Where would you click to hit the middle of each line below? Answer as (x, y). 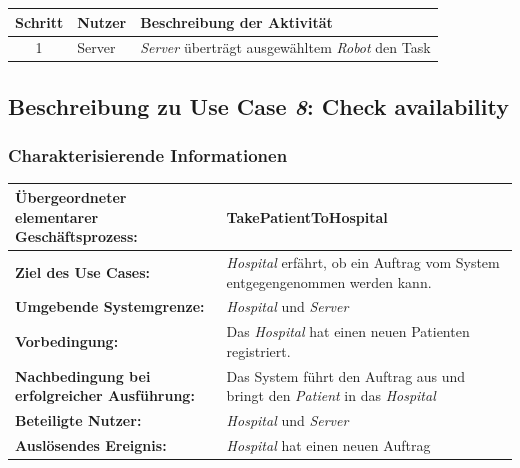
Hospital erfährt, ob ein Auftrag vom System (363, 261)
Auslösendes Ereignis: (91, 444)
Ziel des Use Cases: (83, 271)
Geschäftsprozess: (76, 236)
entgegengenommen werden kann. (329, 281)
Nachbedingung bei (83, 375)
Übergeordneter (71, 196)
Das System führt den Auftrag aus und (346, 375)
